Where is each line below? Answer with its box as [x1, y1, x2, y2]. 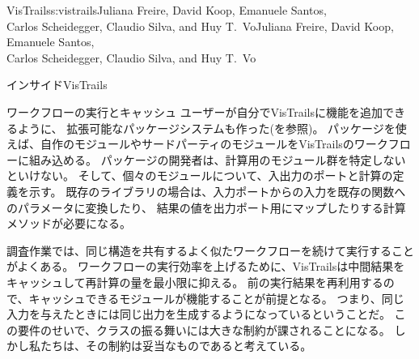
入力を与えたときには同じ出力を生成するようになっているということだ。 [6, 306, 391, 323]
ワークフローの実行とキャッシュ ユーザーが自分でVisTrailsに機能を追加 [6, 103, 383, 120]
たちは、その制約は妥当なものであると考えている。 [40, 337, 312, 354]
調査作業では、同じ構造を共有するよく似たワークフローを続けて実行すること [6, 241, 414, 259]
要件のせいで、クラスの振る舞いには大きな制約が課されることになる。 [17, 321, 391, 338]
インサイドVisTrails [6, 76, 108, 93]
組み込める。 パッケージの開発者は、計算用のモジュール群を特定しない [28, 151, 406, 168]
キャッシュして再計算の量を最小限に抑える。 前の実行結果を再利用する [6, 273, 383, 290]
